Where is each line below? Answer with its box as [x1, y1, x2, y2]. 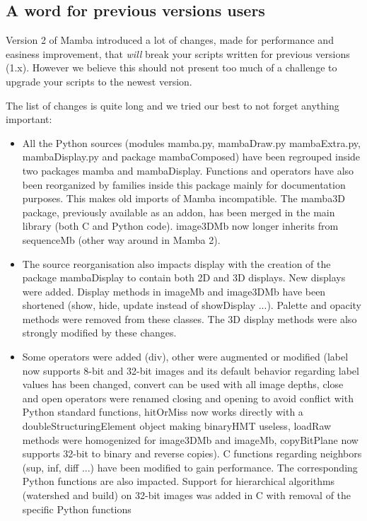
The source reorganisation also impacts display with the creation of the [22, 256, 331, 271]
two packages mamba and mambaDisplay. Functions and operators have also [22, 163, 354, 177]
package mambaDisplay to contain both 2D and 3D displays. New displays [22, 270, 346, 285]
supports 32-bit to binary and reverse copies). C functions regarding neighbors [22, 446, 362, 461]
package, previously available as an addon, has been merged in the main [22, 204, 335, 219]
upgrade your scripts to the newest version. [6, 74, 192, 88]
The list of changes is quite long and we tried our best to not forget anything [6, 98, 339, 112]
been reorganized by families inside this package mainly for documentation [22, 177, 346, 192]
